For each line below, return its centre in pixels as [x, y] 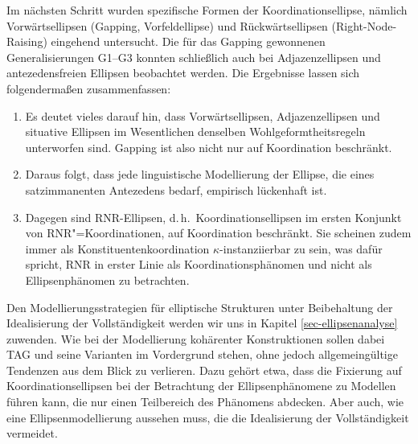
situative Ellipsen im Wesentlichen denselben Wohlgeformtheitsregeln [195, 132]
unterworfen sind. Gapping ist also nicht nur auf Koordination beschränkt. [209, 147]
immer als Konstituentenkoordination [117, 248]
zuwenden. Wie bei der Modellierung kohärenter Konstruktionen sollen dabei [196, 338]
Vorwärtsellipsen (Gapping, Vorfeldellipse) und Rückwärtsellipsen [167, 25]
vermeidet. [32, 433]
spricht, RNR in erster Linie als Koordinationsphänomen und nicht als [199, 264]
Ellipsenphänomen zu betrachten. [107, 280]
